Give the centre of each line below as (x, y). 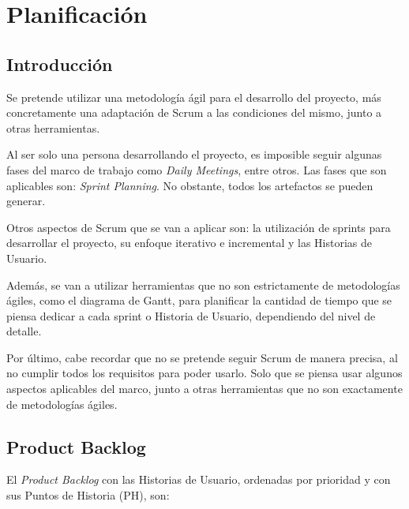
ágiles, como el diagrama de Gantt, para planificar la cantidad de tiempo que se (199, 300)
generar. (26, 201)
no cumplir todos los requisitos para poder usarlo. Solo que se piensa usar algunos (204, 373)
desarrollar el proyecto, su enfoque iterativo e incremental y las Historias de (189, 243)
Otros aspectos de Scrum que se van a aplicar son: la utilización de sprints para (199, 227)
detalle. (24, 331)
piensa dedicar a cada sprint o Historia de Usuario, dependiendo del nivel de (191, 315)
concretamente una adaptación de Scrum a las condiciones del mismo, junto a (194, 112)
